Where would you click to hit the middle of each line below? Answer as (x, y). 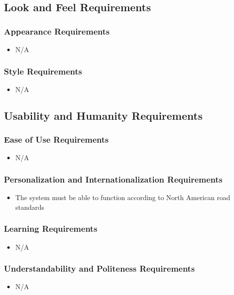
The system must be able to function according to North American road (123, 197)
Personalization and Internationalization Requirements (113, 179)
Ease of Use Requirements (56, 139)
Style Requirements (43, 71)
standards (30, 207)
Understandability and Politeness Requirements (100, 268)
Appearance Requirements (57, 31)
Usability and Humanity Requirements (103, 115)
